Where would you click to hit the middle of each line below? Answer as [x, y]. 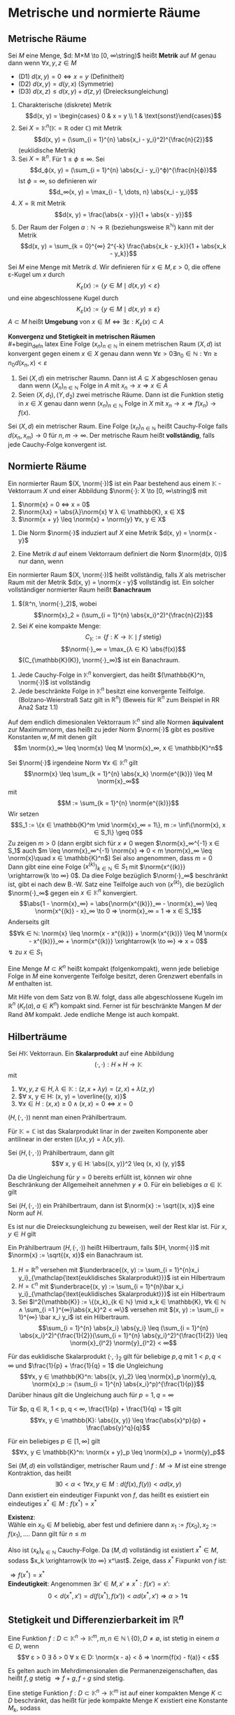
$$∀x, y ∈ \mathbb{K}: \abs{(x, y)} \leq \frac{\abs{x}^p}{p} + [118, 1421]
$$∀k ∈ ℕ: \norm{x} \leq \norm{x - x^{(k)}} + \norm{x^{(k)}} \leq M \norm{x [118, 933]
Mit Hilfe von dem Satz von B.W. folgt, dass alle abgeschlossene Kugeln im [115, 997]
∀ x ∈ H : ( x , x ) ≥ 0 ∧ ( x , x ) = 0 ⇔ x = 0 [76, 1104]
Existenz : [22, 1517]
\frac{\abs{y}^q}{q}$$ [118, 1428]
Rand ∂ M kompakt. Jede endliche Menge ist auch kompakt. [94, 1015]
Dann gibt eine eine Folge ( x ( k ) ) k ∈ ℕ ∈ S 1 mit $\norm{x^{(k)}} [97, 867]
